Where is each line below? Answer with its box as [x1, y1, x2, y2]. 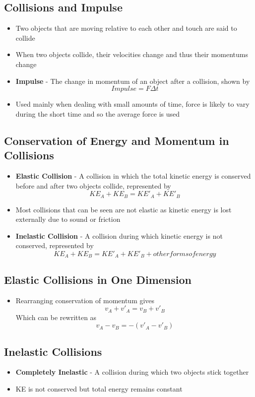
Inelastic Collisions [4, 343, 102, 359]
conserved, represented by [15, 240, 94, 251]
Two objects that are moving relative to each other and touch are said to [15, 23, 237, 33]
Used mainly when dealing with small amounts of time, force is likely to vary [15, 99, 250, 109]
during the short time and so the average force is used [15, 108, 180, 119]
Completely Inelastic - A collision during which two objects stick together [15, 367, 249, 377]
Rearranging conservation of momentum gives [15, 295, 155, 305]
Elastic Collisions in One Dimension [4, 271, 192, 287]
